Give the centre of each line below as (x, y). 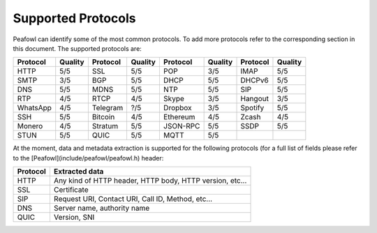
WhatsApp (35, 108)
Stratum (105, 126)
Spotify (252, 108)
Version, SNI (74, 218)
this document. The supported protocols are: (77, 48)
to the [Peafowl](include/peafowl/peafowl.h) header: (88, 158)
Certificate (71, 190)
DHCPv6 (254, 80)
